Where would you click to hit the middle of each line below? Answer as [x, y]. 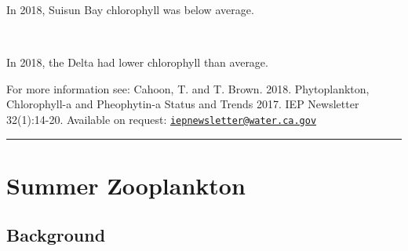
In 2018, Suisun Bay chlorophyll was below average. [130, 9]
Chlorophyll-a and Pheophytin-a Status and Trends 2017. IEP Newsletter [183, 104]
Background [56, 235]
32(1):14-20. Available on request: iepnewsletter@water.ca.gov [162, 119]
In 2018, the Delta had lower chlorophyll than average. [137, 62]
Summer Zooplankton [126, 185]
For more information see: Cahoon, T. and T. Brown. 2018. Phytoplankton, [188, 88]
